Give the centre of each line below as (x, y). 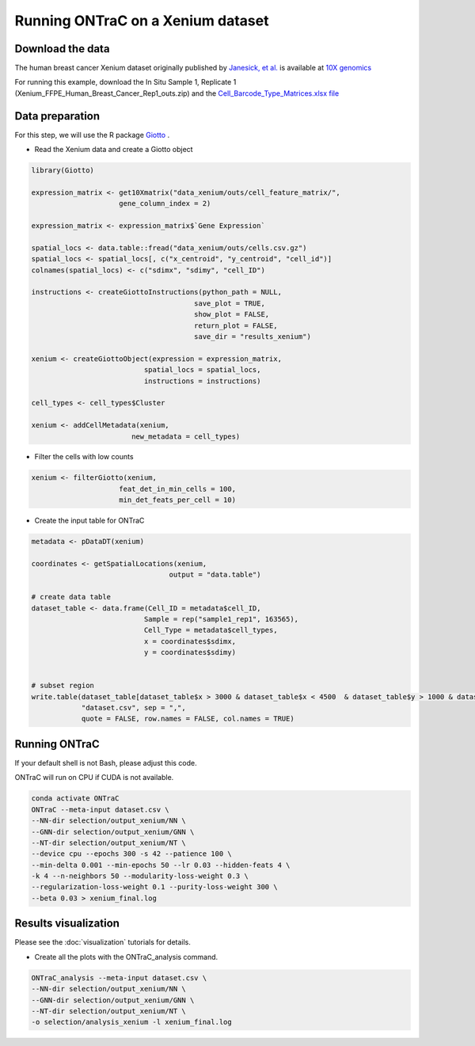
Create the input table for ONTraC (89, 521)
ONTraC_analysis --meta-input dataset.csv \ (119, 978)
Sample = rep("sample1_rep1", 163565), (221, 619)
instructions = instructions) (202, 381)
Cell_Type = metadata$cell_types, (211, 630)
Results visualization (67, 924)
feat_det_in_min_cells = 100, (178, 489)
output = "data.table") (215, 575)
